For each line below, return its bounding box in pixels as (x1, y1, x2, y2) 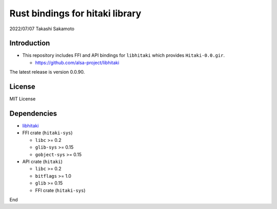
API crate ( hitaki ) (22, 159, 63, 164)
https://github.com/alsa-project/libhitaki (35, 59, 120, 66)
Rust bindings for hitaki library (9, 8, 142, 19)
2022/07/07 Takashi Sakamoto (9, 26, 74, 32)
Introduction (9, 39, 50, 48)
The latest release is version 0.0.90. (9, 69, 85, 75)
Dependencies (9, 109, 57, 118)
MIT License (9, 96, 36, 102)
